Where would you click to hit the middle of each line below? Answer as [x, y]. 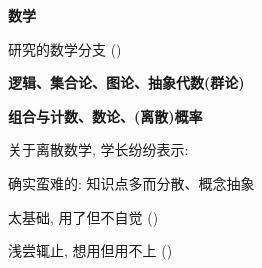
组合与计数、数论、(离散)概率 [105, 115]
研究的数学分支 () [65, 48]
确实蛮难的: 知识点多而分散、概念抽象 [131, 182]
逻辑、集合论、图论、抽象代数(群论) [126, 82]
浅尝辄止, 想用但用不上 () [90, 250]
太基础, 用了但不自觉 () [83, 216]
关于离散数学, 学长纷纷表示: [98, 149]
